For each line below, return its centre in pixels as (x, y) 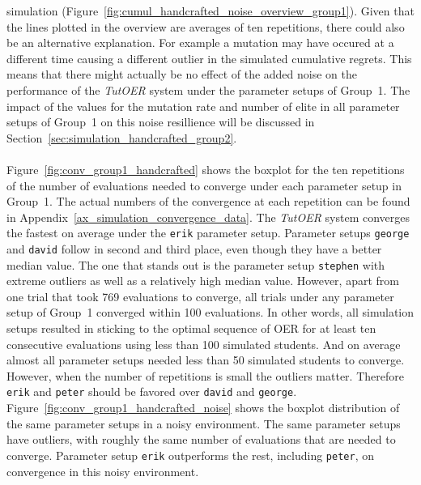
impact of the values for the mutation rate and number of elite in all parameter (203, 106)
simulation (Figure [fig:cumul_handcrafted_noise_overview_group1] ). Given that (210, 11)
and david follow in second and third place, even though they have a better (194, 248)
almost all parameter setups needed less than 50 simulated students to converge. (206, 360)
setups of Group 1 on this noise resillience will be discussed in (161, 122)
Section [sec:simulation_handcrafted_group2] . (122, 137)
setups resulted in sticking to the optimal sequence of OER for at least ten (191, 328)
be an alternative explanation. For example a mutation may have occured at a (200, 43)
